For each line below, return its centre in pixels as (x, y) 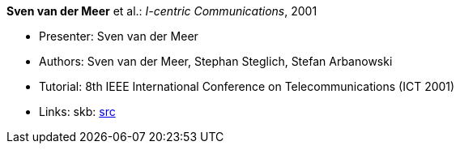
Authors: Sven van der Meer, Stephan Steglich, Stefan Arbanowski (216, 61)
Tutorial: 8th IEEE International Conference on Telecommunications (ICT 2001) (247, 86)
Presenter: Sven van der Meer (119, 36)
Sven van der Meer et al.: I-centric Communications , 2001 (162, 11)
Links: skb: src (77, 111)
